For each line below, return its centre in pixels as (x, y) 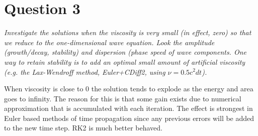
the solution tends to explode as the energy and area (172, 89)
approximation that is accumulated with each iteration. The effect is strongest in (128, 108)
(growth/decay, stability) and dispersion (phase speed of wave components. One (125, 52)
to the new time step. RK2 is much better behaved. (83, 128)
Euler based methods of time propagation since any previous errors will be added (129, 118)
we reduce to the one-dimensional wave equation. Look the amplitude (109, 42)
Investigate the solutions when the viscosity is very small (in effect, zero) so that (128, 32)
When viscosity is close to (44, 89)
